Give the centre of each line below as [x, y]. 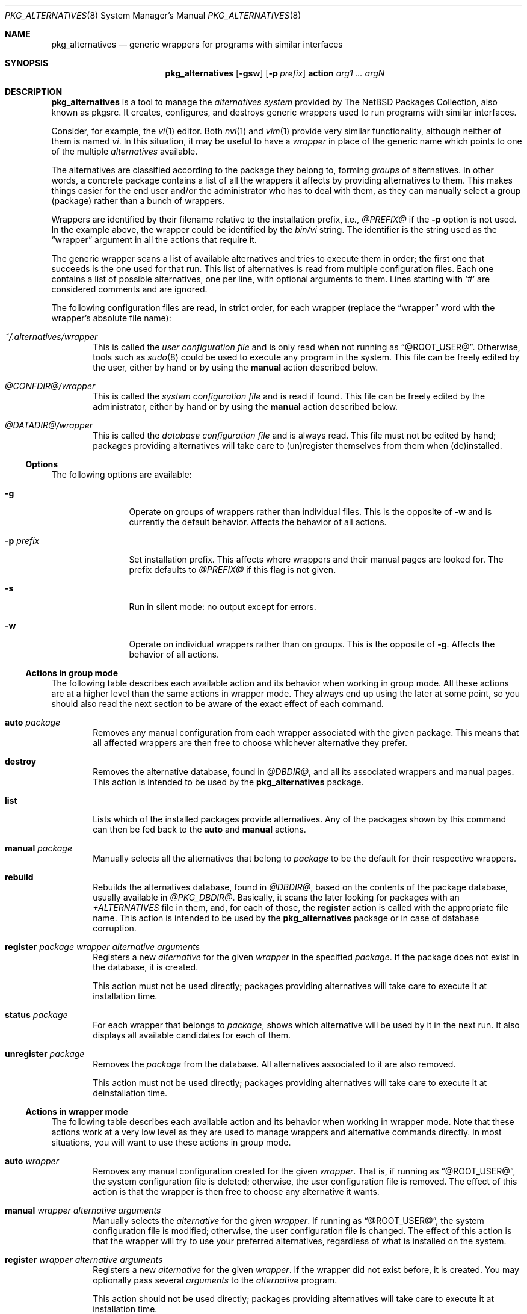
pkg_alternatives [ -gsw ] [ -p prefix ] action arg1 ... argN [275, 73]
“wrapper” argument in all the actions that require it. [154, 240]
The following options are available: [122, 474]
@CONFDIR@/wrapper [50, 386]
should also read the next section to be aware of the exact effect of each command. [217, 704]
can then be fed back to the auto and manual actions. [199, 829]
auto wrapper [32, 1161]
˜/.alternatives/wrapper [51, 337]
